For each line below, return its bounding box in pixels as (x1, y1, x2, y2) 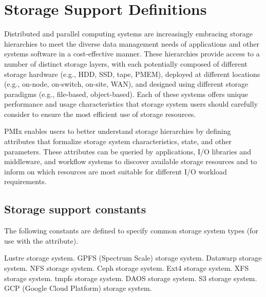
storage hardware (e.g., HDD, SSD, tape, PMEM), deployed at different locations (4, 68, 260, 79)
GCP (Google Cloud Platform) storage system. (4, 283, 152, 293)
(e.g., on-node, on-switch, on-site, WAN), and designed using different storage (4, 78, 249, 89)
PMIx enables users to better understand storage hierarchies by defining (4, 126, 231, 136)
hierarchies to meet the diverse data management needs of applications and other (4, 38, 260, 49)
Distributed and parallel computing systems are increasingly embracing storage (4, 28, 253, 39)
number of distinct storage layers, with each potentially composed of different (4, 58, 248, 69)
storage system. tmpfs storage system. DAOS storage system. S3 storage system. (4, 272, 257, 283)
